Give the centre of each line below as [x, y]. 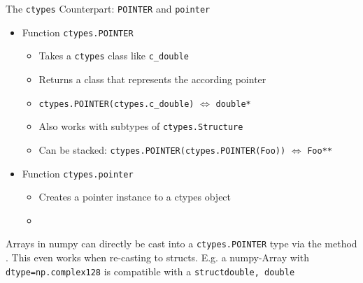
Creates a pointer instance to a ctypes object [135, 197]
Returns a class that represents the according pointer [152, 79]
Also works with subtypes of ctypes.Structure [141, 126]
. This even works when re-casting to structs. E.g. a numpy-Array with [157, 257]
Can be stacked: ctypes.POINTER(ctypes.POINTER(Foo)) [162, 149]
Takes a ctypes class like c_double [114, 56]
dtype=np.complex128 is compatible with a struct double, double [150, 271]
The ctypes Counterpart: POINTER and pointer [108, 8]
